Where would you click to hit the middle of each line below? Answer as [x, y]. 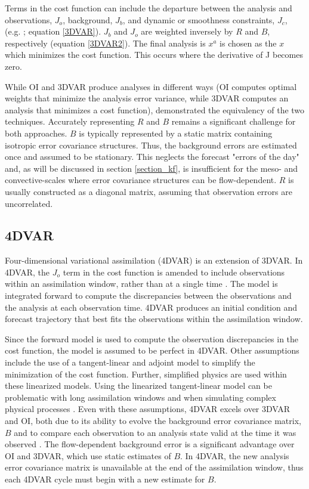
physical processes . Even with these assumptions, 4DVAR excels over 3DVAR [148, 409]
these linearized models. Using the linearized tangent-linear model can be [138, 386]
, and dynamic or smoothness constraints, [199, 19]
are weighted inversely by [187, 31]
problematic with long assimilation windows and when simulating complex [140, 397]
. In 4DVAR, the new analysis [235, 455]
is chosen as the [248, 43]
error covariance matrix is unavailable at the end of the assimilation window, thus [154, 467]
